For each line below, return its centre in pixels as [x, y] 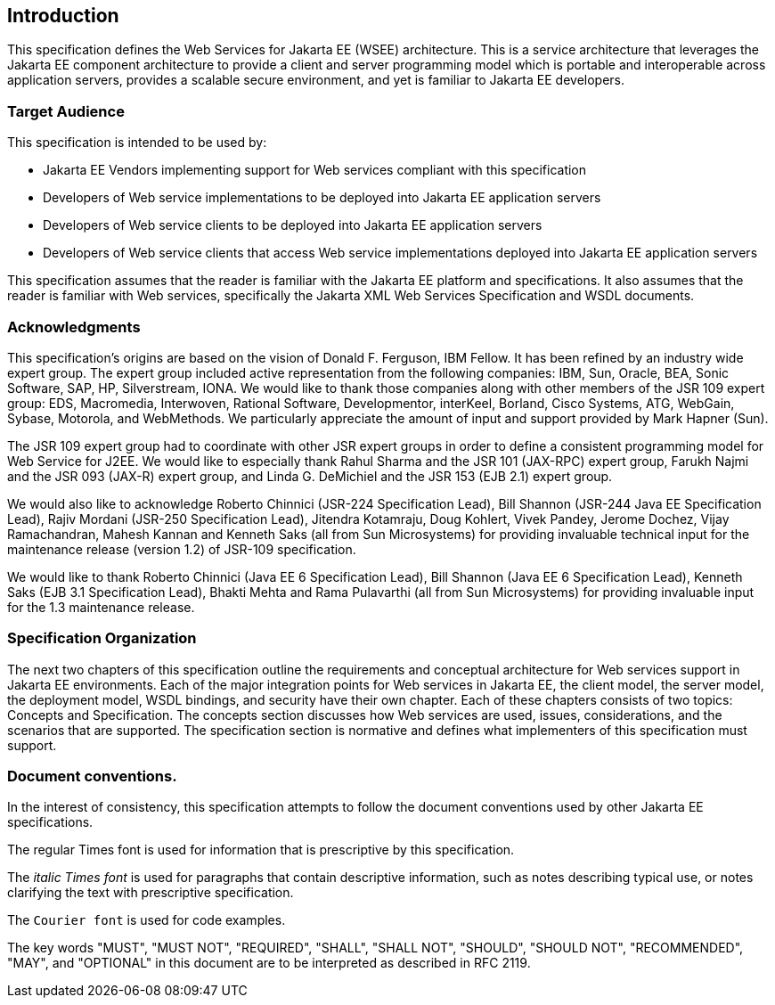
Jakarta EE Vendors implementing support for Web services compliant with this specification [315, 170]
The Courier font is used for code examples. [147, 920]
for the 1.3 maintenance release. [101, 607]
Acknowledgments [74, 327]
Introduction [63, 16]
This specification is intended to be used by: [137, 143]
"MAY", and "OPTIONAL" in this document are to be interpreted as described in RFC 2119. [269, 963]
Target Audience [66, 111]
